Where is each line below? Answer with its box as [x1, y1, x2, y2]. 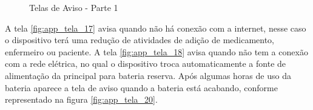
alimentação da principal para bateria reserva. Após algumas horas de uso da [5, 69, 291, 81]
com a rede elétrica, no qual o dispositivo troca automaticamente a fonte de [5, 57, 286, 70]
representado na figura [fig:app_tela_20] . [5, 93, 158, 106]
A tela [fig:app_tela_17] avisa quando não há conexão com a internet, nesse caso [5, 21, 306, 34]
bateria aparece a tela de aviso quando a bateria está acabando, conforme [5, 81, 278, 94]
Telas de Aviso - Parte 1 [29, 1, 118, 13]
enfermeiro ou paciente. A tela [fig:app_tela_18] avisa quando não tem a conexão [5, 45, 308, 58]
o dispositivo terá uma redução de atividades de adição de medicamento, [5, 33, 275, 46]
